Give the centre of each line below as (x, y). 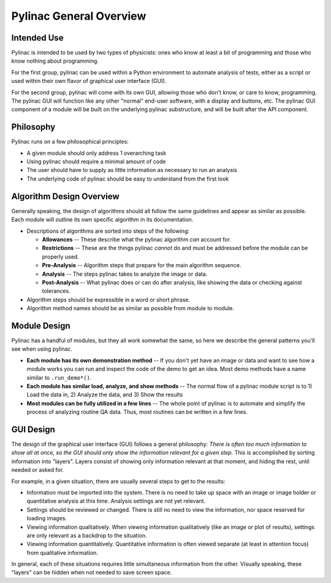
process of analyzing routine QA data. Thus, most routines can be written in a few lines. (137, 412)
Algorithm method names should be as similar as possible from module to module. (131, 308)
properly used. (60, 256)
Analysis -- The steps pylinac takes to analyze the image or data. (125, 274)
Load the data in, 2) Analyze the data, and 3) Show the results (105, 395)
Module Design (41, 326)
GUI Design (33, 429)
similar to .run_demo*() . (59, 377)
